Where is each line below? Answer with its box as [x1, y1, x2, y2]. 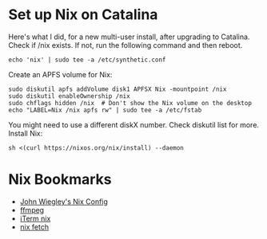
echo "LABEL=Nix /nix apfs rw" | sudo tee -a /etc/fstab [8, 106, 202, 114]
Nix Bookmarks [8, 170, 112, 189]
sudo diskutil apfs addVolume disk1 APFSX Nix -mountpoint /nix [8, 85, 227, 93]
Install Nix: [8, 128, 43, 138]
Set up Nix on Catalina [8, 6, 158, 24]
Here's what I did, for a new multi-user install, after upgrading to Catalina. [8, 32, 250, 41]
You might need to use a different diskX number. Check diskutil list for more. [8, 119, 260, 129]
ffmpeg [19, 205, 45, 214]
